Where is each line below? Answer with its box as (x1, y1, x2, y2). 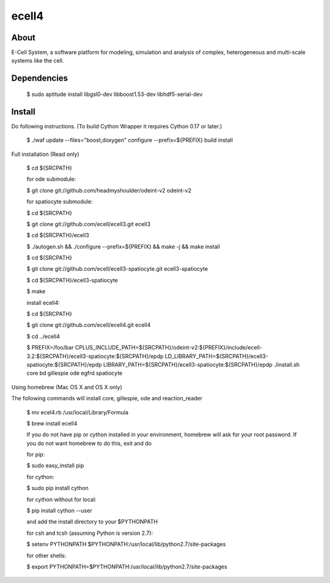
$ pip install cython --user (26, 507, 92, 515)
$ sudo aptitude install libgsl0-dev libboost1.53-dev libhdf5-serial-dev (26, 90, 203, 98)
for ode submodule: (26, 175, 76, 183)
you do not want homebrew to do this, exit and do (26, 439, 152, 447)
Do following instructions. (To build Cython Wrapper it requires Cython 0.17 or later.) (11, 122, 222, 130)
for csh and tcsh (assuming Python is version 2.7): (26, 529, 153, 537)
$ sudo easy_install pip (26, 462, 84, 469)
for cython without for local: (26, 496, 97, 503)
